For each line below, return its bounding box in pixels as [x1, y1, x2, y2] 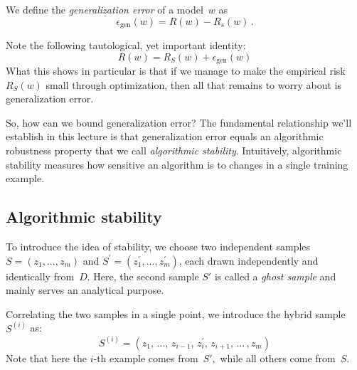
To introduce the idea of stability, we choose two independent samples [6, 239, 311, 254]
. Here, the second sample [87, 268, 199, 283]
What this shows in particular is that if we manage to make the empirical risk [6, 63, 346, 78]
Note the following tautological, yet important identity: [6, 38, 246, 53]
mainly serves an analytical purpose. [6, 282, 164, 297]
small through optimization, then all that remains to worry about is [46, 77, 341, 92]
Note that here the [6, 350, 87, 365]
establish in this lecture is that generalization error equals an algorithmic [6, 129, 324, 144]
